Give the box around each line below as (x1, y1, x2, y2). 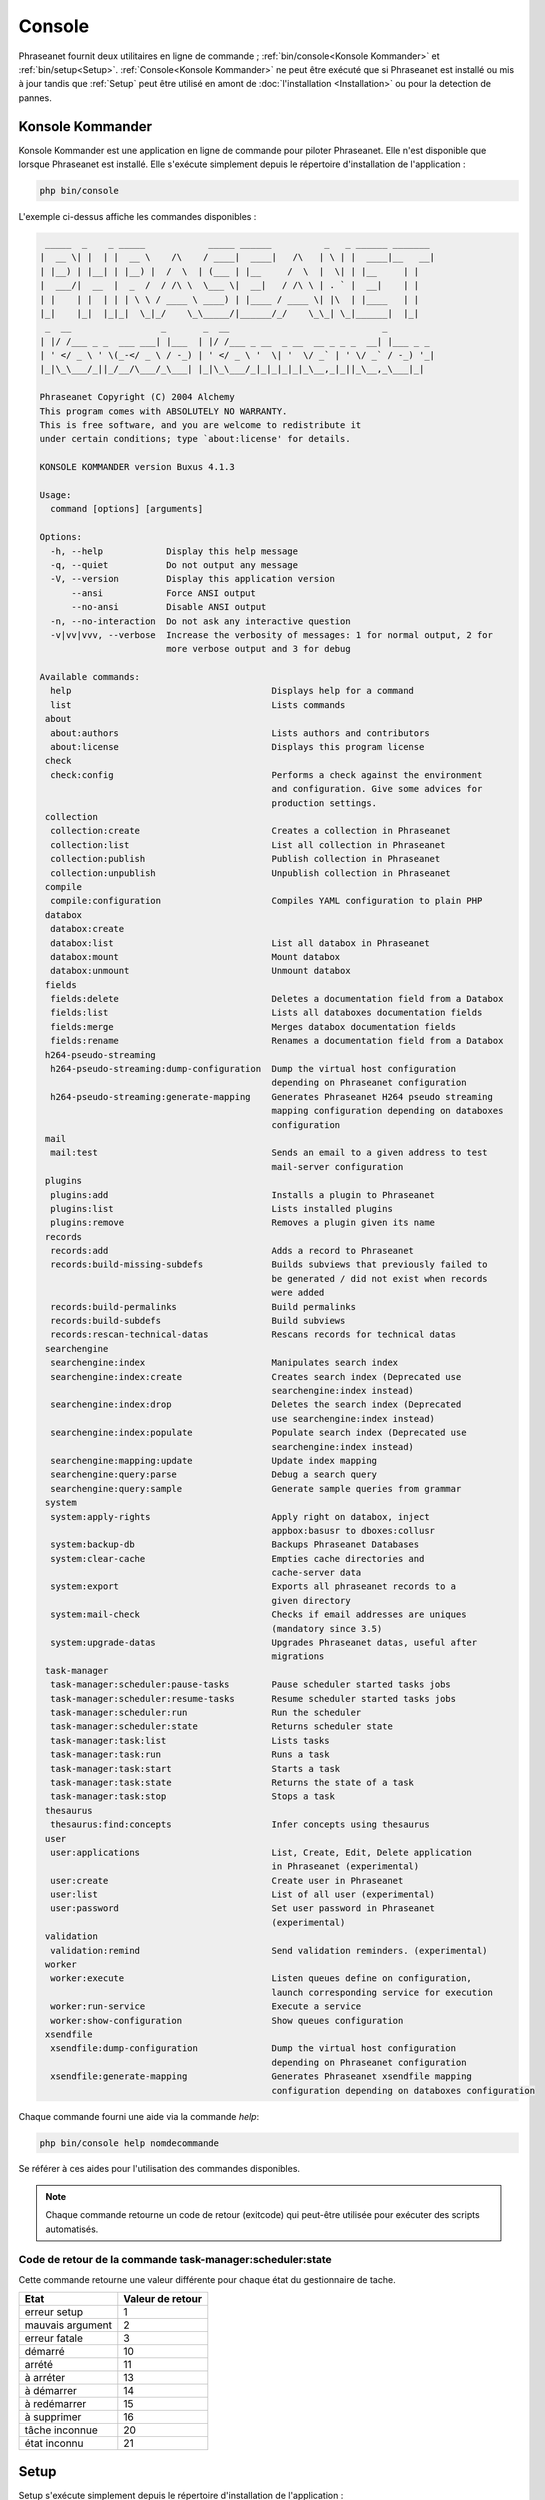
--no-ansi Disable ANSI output (71, 601, 267, 613)
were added (271, 1287, 325, 1299)
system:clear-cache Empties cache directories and (50, 1553, 425, 1564)
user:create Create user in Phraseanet (50, 1875, 404, 1886)
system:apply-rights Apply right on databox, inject (50, 1511, 430, 1522)
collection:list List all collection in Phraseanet (50, 839, 446, 850)
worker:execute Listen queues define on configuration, (50, 1973, 472, 1984)
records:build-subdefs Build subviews (50, 1315, 346, 1327)
